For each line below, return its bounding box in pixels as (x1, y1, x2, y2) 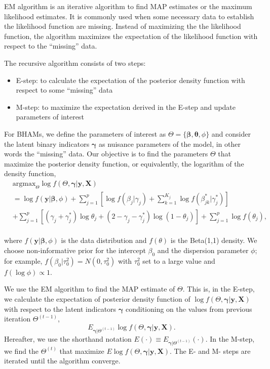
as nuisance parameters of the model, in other (99, 138, 241, 149)
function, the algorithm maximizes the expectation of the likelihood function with (4, 30, 258, 41)
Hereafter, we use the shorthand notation (4, 333, 132, 344)
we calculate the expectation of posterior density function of (4, 293, 190, 304)
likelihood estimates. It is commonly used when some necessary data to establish (4, 11, 254, 21)
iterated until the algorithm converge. (4, 355, 121, 366)
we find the (4, 345, 39, 356)
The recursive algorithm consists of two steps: (4, 57, 146, 68)
